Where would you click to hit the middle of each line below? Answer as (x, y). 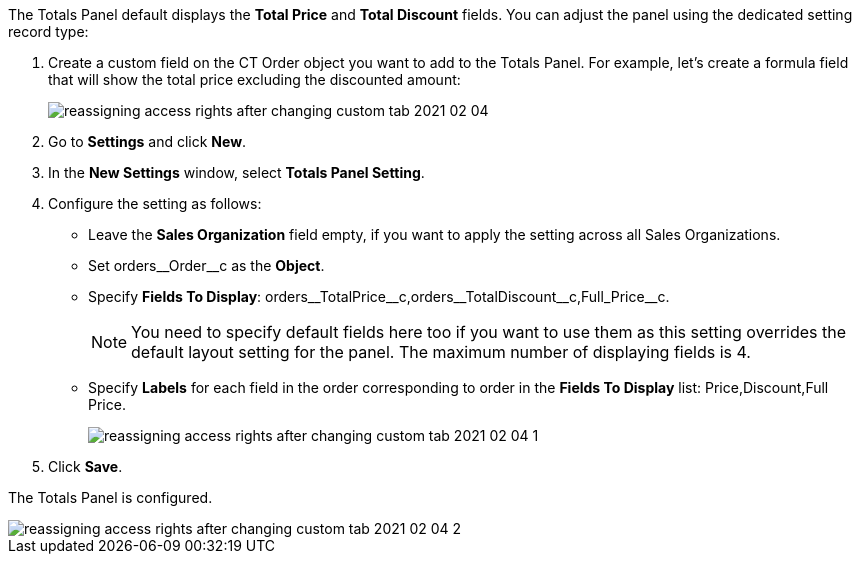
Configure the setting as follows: (155, 203)
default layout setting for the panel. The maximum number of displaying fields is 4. (441, 352)
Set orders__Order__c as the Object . (206, 265)
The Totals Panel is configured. (110, 497)
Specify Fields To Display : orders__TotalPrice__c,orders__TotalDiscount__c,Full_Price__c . (379, 296)
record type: (48, 31)
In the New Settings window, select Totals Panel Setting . (236, 172)
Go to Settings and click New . (147, 141)
